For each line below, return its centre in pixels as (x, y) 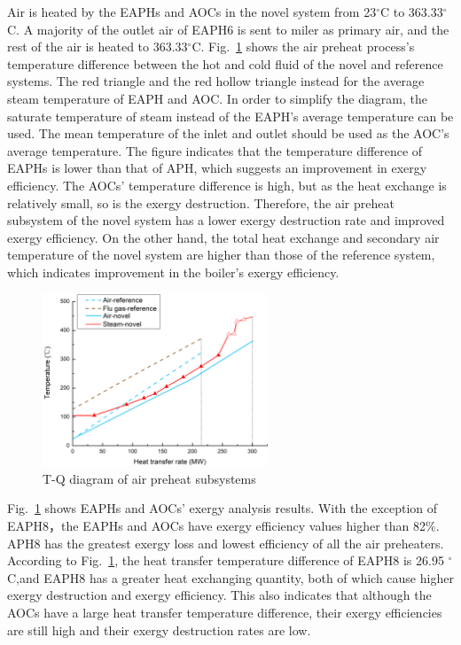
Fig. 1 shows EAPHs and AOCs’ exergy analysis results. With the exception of (223, 508)
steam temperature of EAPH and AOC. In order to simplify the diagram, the (218, 98)
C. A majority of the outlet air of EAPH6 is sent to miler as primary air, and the (228, 29)
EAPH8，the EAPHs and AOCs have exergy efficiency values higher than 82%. (223, 526)
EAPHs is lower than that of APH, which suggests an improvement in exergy (217, 168)
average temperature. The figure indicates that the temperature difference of (215, 150)
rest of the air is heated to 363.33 (98, 47)
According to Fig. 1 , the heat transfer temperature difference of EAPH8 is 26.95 (226, 560)
